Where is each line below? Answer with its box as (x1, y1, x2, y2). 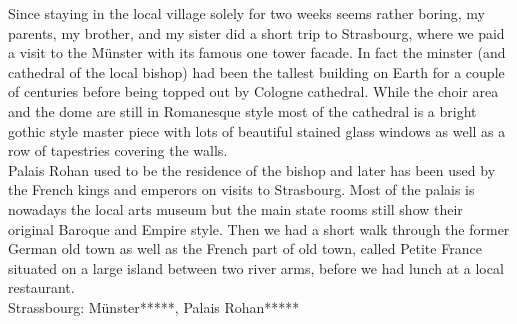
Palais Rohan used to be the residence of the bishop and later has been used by (8, 159, 496, 180)
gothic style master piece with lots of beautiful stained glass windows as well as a (8, 120, 506, 141)
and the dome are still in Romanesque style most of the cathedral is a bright (8, 100, 477, 121)
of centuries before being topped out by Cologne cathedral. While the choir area (8, 81, 499, 102)
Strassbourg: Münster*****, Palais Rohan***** (8, 296, 300, 317)
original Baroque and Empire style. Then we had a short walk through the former (8, 218, 510, 239)
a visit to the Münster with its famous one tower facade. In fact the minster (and (8, 42, 506, 63)
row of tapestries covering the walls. (8, 140, 228, 161)
